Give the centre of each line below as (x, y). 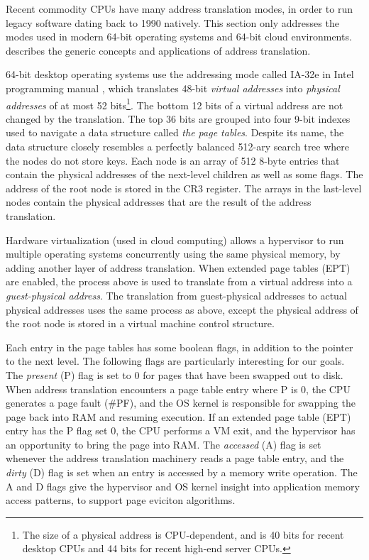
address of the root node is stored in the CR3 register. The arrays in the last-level (184, 188)
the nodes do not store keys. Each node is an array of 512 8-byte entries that (173, 160)
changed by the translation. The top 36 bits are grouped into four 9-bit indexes (178, 118)
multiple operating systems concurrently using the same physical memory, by (173, 254)
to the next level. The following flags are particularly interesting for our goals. (175, 361)
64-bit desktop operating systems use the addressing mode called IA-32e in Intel (180, 74)
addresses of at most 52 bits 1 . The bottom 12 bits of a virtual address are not (175, 104)
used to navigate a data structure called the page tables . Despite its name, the (175, 132)
